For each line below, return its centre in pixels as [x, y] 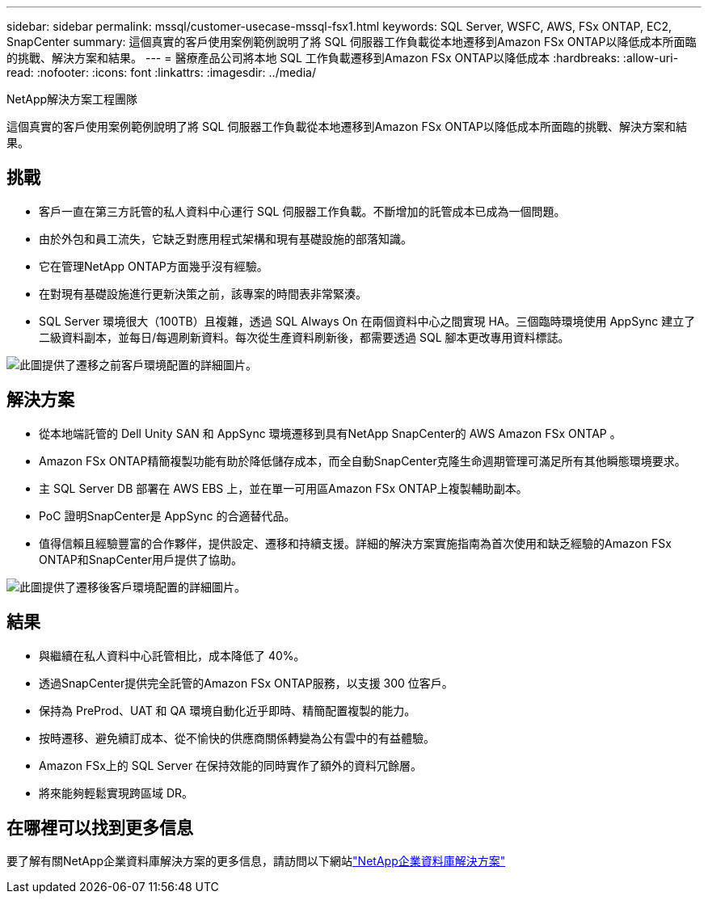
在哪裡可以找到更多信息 [100, 827]
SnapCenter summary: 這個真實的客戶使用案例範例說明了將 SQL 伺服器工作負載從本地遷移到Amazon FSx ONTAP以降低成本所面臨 [352, 42]
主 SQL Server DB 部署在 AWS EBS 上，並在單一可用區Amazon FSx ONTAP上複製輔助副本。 [283, 488]
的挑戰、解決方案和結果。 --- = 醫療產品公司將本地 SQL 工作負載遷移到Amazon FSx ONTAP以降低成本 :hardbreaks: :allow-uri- [343, 58]
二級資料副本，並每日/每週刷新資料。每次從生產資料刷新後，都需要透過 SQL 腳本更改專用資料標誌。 [304, 337]
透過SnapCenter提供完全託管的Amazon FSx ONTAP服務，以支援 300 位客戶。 [246, 683]
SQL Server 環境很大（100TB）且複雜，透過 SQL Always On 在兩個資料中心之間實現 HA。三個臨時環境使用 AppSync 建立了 [367, 321]
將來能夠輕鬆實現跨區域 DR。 [116, 793]
